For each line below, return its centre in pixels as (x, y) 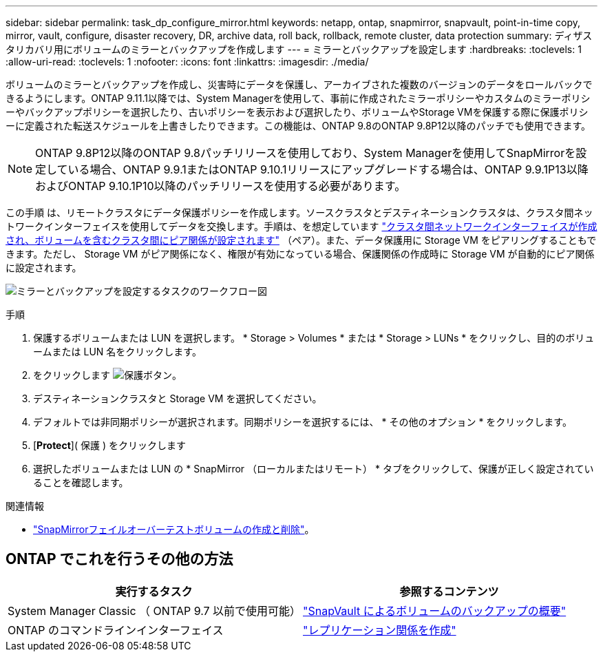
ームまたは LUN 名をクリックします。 (117, 352)
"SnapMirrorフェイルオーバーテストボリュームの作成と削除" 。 (174, 529)
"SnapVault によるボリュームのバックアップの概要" (435, 611)
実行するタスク (154, 591)
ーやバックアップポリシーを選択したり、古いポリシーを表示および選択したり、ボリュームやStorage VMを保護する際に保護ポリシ (297, 112)
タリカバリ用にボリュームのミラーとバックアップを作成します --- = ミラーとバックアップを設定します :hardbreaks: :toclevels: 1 (294, 49)
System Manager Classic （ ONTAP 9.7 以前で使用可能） (155, 611)
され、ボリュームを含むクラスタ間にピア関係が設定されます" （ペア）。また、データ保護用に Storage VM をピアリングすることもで (301, 240)
